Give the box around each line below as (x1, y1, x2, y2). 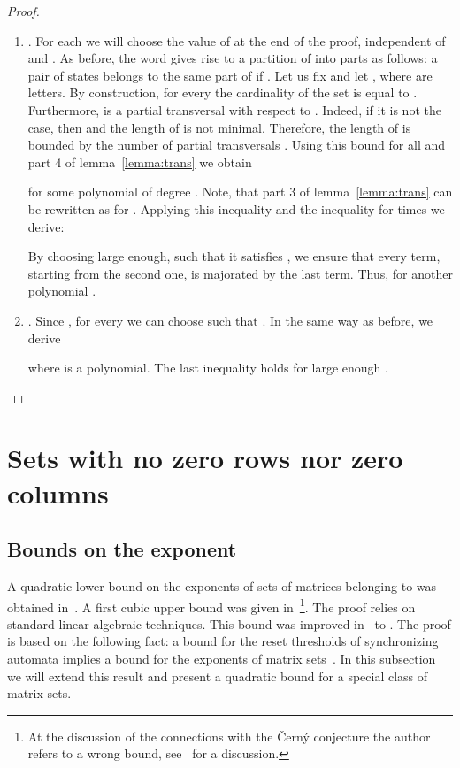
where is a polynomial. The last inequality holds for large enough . (27, 358, 388, 377)
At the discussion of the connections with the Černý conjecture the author (27, 726, 431, 745)
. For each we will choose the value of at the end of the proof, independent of (27, 31, 446, 50)
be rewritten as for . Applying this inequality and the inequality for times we (27, 199, 445, 218)
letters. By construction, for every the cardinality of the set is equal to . (27, 83, 418, 102)
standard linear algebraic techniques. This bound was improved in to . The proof (7, 614, 451, 633)
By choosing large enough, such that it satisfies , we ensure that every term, (27, 247, 441, 265)
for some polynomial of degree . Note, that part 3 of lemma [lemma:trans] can (27, 182, 453, 201)
